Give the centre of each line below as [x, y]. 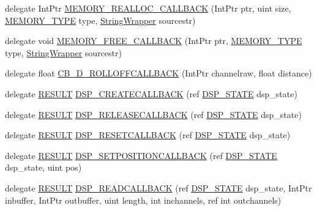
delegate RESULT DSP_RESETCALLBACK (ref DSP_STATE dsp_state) [148, 135]
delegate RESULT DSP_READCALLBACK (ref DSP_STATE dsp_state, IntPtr [158, 187]
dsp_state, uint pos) [43, 167]
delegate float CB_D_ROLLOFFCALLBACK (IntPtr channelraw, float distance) [158, 73]
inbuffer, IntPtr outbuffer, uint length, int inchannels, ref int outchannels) [143, 200]
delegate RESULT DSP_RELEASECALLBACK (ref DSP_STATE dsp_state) [153, 114]
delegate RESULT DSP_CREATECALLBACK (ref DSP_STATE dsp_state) [151, 93]
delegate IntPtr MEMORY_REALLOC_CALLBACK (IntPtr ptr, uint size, [148, 8]
